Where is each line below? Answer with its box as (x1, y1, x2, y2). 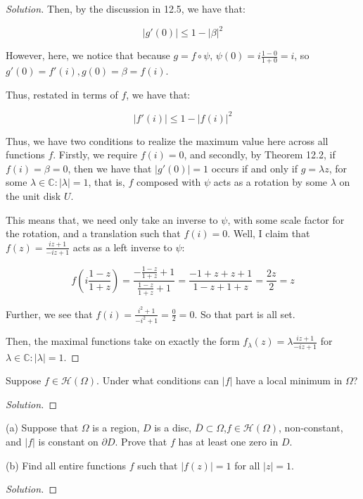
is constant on (38, 434, 98, 449)
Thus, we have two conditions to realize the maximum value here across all (6, 133, 329, 148)
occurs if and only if (211, 160, 298, 175)
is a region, (92, 420, 140, 435)
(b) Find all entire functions (6, 457, 127, 472)
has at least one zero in (178, 434, 279, 449)
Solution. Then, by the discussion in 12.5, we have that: (6, 1, 246, 15)
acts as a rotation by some (213, 175, 328, 189)
